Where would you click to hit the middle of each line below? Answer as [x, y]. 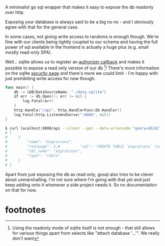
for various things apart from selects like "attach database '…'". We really [86, 233]
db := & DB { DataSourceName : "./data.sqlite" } [60, 92]
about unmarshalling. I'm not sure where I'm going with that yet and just [78, 180]
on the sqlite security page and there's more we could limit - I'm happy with [82, 73]
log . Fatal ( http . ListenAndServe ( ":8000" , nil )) [62, 115]
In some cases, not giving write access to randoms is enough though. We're [82, 37]
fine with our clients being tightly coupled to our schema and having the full [82, 42]
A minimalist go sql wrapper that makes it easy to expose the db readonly [79, 7]
